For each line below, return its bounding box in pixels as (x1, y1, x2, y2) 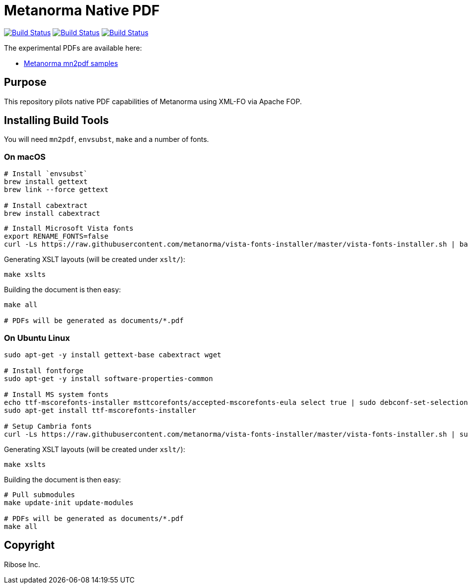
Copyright (4, 539, 55, 552)
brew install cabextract (4, 209, 100, 218)
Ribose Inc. (4, 560, 40, 569)
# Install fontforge (4, 366, 84, 375)
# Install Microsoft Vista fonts (4, 224, 134, 233)
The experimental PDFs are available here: (4, 43, 142, 52)
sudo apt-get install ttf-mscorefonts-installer (4, 406, 196, 414)
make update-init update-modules (4, 498, 134, 507)
